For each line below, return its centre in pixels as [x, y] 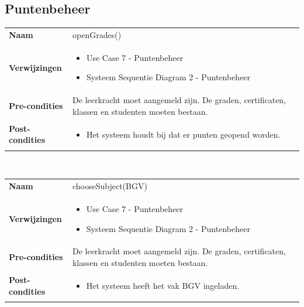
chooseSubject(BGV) [110, 186]
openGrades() [97, 34]
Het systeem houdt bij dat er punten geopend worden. [183, 134]
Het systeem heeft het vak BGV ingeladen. [163, 285]
